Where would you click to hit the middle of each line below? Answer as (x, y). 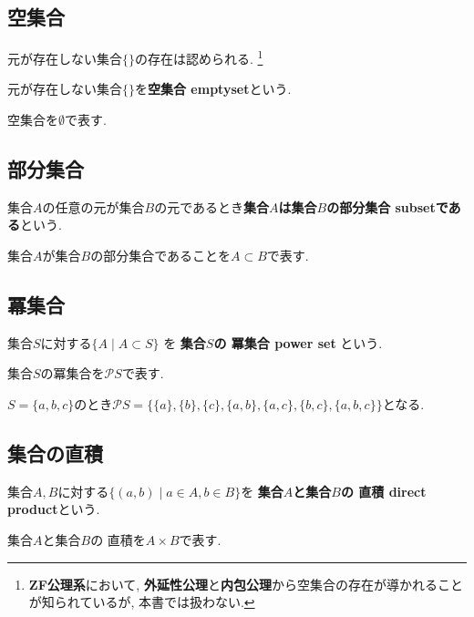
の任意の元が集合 (93, 206)
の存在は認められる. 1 (199, 57)
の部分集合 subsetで (387, 206)
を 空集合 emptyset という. (213, 89)
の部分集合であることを (160, 256)
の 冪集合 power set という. (298, 342)
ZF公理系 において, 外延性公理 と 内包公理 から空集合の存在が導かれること (246, 584)
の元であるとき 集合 (212, 206)
